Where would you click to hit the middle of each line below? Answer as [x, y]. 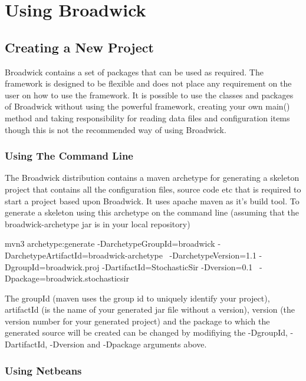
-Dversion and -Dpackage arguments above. [128, 344]
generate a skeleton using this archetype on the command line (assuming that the [152, 212]
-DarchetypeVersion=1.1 [213, 255]
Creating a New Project [79, 47]
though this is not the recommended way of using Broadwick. [116, 129]
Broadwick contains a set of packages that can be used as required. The [134, 72]
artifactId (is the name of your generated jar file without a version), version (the [150, 309]
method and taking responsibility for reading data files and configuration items [147, 117]
